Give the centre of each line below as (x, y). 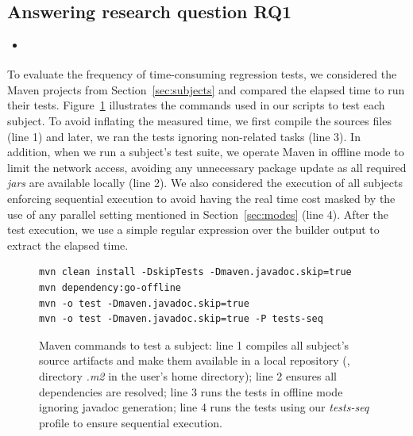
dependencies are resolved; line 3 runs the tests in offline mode (191, 391)
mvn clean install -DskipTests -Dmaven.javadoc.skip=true (195, 272)
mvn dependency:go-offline (110, 287)
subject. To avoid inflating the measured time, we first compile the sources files (199, 120)
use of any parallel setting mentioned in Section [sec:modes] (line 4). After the (198, 214)
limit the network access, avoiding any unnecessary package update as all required (207, 167)
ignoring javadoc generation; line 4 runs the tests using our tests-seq (204, 407)
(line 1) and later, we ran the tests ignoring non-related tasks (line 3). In (184, 136)
